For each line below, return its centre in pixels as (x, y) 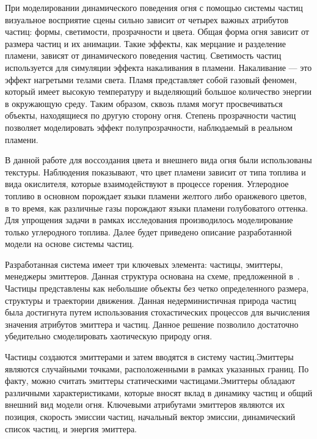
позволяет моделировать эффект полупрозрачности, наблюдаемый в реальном (149, 127)
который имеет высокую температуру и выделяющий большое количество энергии (158, 91)
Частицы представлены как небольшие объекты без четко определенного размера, (157, 288)
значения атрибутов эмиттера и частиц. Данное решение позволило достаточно (152, 324)
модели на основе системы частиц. (70, 244)
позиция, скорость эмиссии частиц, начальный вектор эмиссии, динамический (150, 416)
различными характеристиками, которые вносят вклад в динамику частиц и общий (159, 392)
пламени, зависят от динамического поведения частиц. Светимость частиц (143, 55)
